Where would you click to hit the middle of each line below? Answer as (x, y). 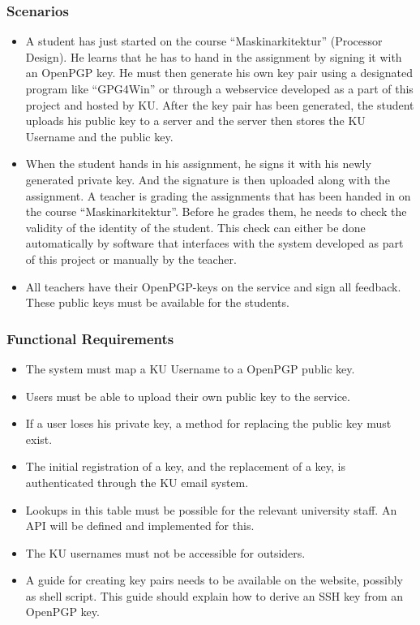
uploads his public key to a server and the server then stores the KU (195, 121)
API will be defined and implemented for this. (140, 526)
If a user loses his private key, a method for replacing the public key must (208, 423)
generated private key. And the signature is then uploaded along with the (208, 179)
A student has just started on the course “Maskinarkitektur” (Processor (204, 41)
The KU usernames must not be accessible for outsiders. (165, 552)
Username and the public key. (99, 136)
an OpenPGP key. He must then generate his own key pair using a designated (219, 73)
